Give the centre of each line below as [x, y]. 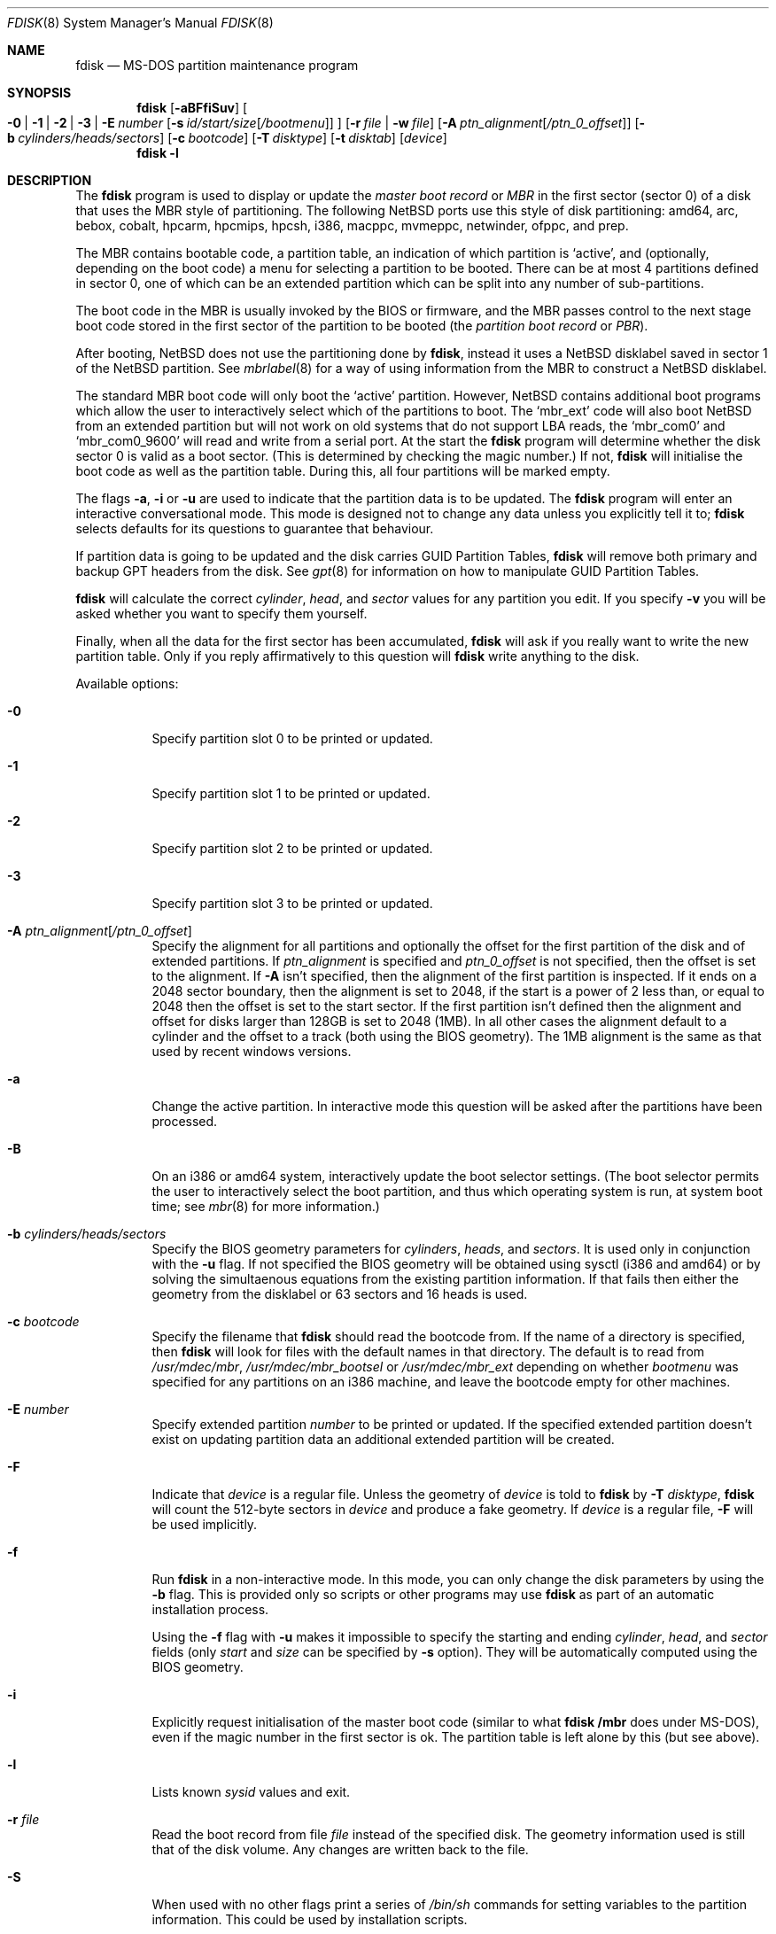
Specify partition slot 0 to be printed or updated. [292, 738]
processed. [185, 1121]
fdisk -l [158, 153]
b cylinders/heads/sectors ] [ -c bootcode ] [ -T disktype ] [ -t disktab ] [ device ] [227, 138]
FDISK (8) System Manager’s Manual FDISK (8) [140, 23]
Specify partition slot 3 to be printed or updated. [292, 903]
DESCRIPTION [50, 180]
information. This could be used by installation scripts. [310, 1919]
